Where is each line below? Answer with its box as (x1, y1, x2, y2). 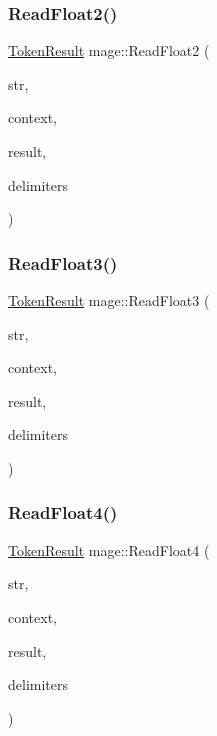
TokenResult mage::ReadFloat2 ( (8, 40, 210, 61)
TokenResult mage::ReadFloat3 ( (8, 290, 210, 310)
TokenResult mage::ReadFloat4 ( (8, 539, 210, 560)
